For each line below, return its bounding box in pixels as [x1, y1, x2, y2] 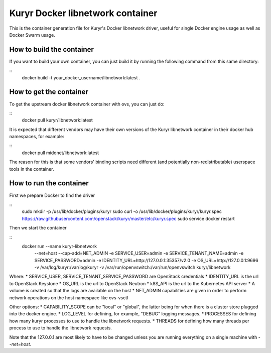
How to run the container [9, 179, 89, 188]
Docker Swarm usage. [9, 32, 55, 38]
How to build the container [9, 45, 94, 54]
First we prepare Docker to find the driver [9, 192, 95, 198]
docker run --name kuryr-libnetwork [22, 243, 97, 249]
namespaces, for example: [9, 134, 65, 140]
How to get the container [9, 88, 89, 96]
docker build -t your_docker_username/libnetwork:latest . [22, 74, 141, 80]
